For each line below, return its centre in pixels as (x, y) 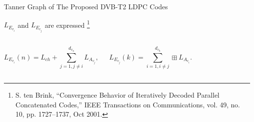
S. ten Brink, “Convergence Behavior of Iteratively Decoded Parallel (117, 94)
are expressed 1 (67, 24)
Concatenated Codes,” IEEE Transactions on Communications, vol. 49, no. (128, 104)
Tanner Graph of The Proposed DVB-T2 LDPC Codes (86, 6)
